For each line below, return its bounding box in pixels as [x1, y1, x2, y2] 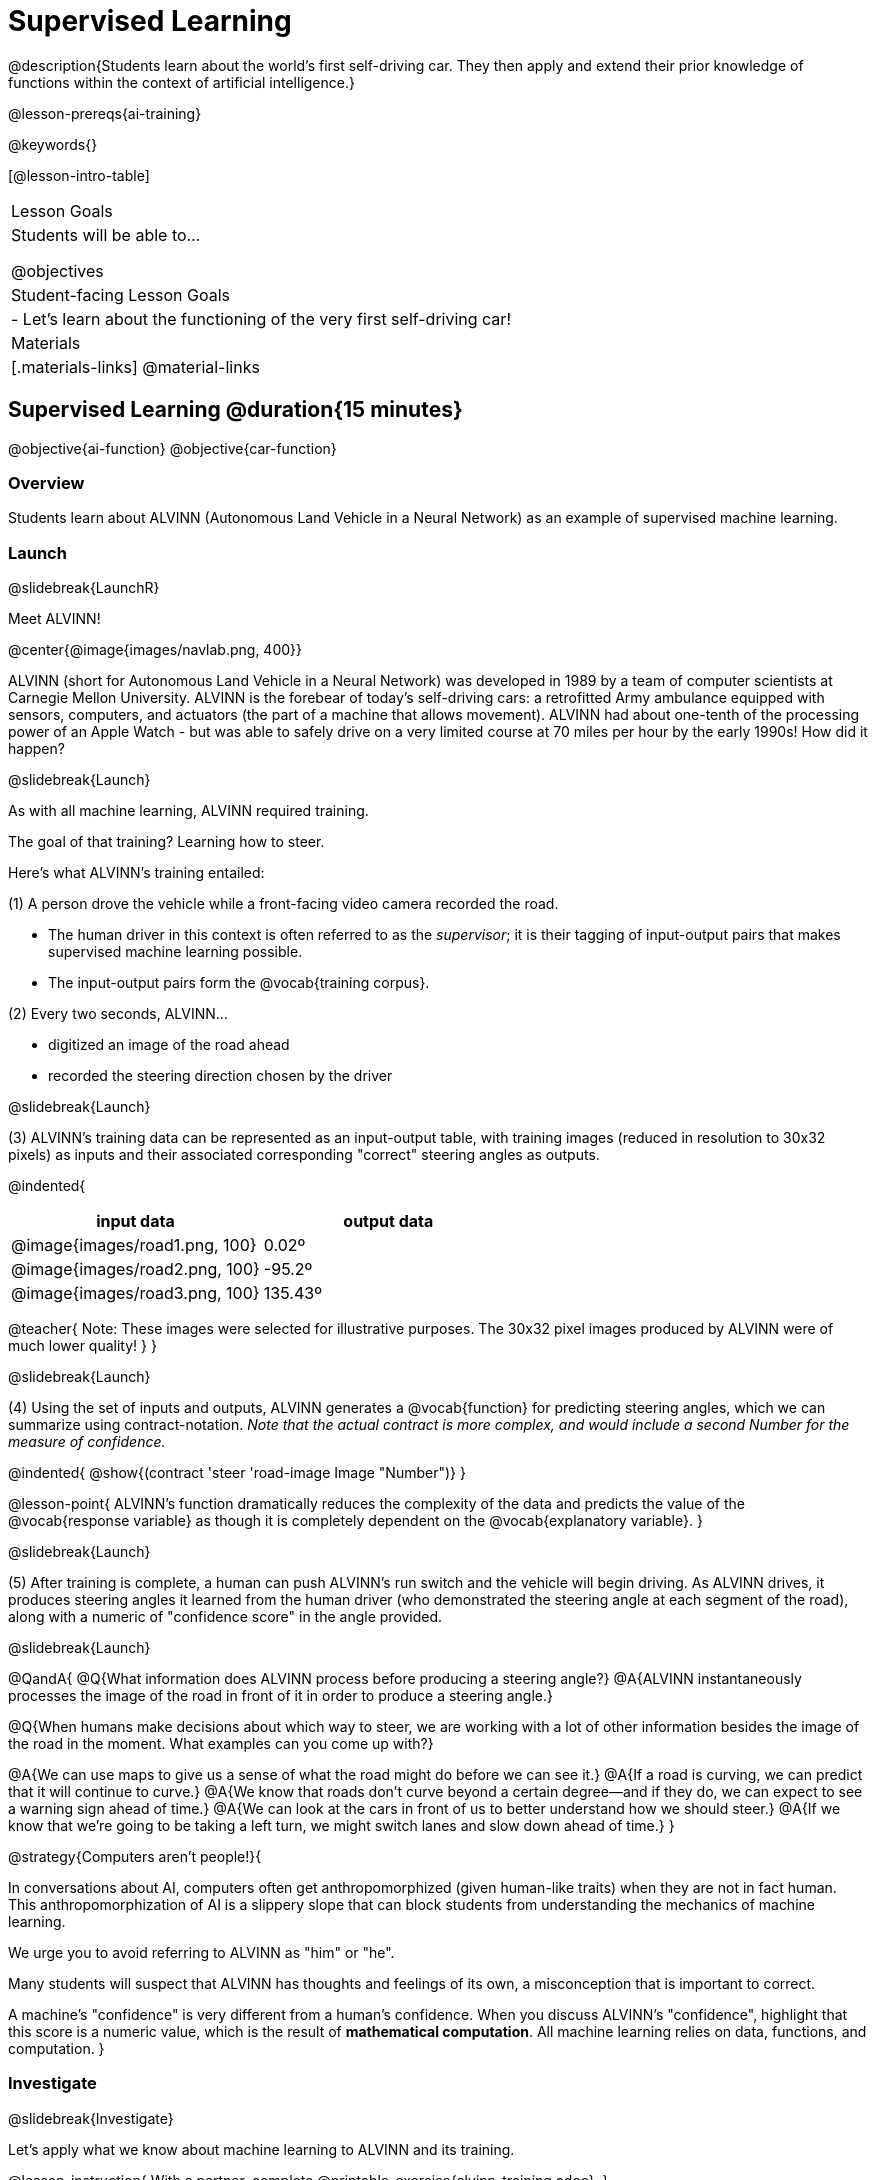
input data [96, 1211, 175, 1232]
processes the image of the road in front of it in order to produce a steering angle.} [8, 1687, 553, 1705]
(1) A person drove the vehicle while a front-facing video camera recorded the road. [8, 895, 559, 913]
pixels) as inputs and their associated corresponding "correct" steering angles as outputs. [8, 1146, 600, 1164]
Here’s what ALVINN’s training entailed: [8, 864, 265, 882]
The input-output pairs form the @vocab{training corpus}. [48, 974, 430, 992]
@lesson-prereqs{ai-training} [8, 104, 202, 122]
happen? [8, 740, 65, 758]
